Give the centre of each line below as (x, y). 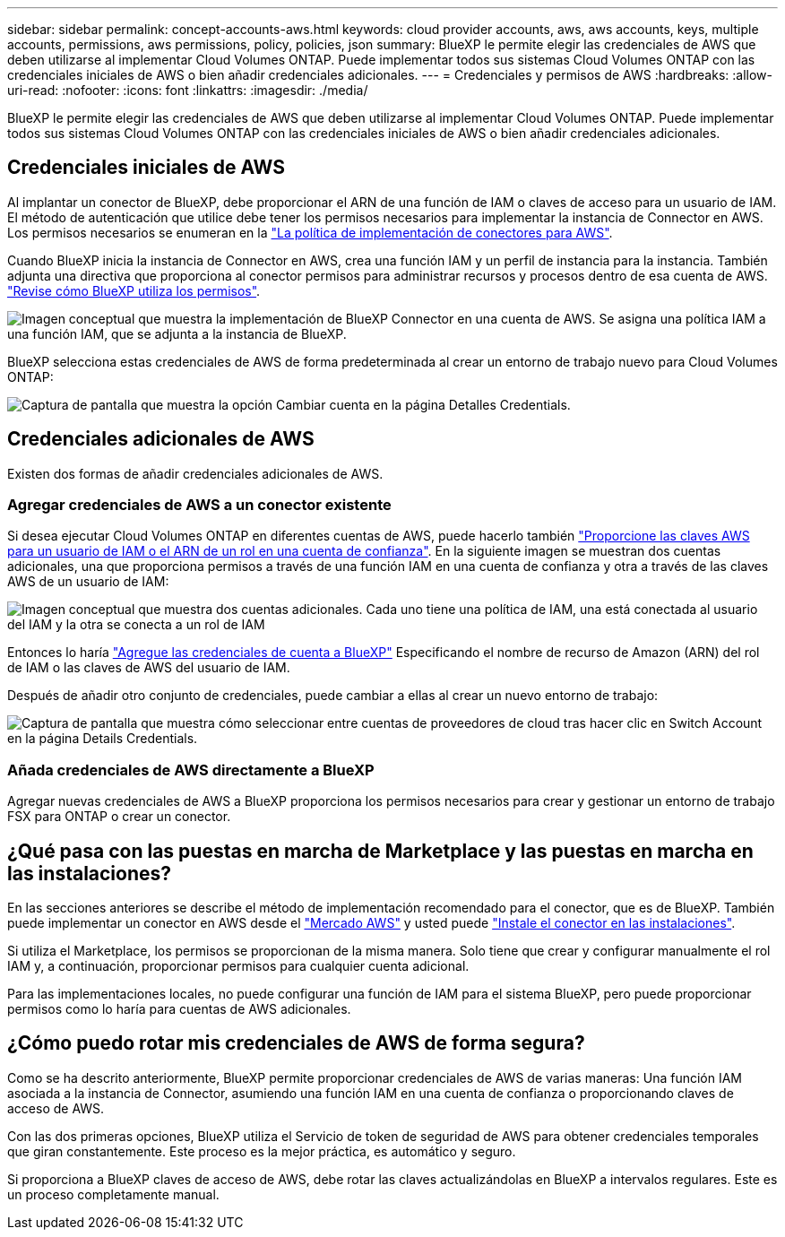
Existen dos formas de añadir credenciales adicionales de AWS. (195, 473)
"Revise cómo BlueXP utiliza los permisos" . (134, 290)
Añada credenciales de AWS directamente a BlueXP (191, 770)
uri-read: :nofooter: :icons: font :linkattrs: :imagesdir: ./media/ (188, 90)
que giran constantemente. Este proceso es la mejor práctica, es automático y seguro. (262, 1151)
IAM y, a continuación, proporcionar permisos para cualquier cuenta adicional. (238, 966)
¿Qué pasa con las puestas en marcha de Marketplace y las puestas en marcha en (380, 851)
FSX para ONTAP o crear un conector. (119, 817)
